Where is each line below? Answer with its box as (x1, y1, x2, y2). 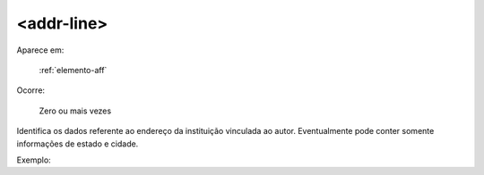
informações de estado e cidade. (16, 138, 139, 149)
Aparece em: (16, 45, 65, 55)
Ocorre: (16, 85, 45, 96)
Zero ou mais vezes (39, 105, 112, 116)
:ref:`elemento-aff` (39, 64, 108, 75)
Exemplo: (16, 154, 51, 165)
